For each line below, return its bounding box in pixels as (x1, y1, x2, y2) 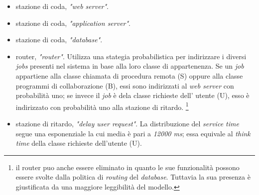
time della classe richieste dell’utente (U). (15, 138, 142, 148)
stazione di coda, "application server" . (15, 17, 131, 28)
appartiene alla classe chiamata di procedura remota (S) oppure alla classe (15, 70, 243, 81)
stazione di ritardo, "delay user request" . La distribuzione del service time (15, 118, 239, 128)
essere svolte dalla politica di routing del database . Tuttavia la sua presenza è (15, 172, 251, 182)
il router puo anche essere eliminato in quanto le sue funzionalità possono (15, 162, 240, 172)
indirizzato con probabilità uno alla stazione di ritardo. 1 (15, 100, 189, 112)
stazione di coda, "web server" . (15, 1, 109, 11)
